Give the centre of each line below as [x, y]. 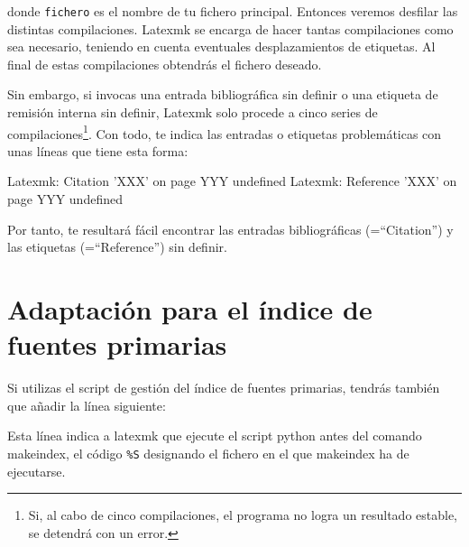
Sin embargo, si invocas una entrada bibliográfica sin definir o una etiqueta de [223, 94]
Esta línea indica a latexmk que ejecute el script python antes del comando [215, 436]
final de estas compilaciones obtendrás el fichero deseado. [165, 64]
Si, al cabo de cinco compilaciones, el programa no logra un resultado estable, [243, 515]
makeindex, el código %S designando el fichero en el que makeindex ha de [208, 453]
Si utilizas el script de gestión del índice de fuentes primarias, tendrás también [224, 388]
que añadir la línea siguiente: [87, 405]
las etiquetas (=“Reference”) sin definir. [117, 247]
